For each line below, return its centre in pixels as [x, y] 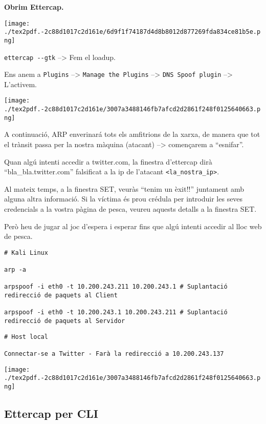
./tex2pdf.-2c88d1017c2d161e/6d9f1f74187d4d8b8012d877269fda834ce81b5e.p [132, 32]
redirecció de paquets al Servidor [65, 321]
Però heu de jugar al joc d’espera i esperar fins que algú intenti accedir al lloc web [133, 226]
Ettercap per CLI [51, 413]
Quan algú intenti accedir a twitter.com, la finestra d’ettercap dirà [108, 161]
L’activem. [20, 84]
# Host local [26, 337]
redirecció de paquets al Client [61, 296]
